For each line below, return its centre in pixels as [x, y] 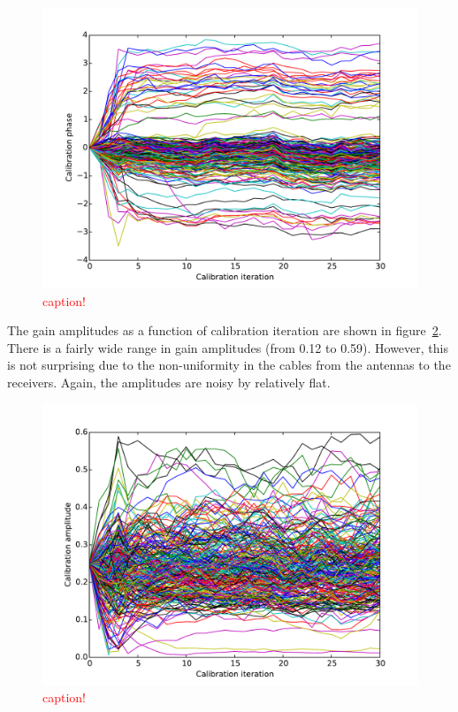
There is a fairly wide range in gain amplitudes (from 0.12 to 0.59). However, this [228, 347]
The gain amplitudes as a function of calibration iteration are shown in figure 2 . [225, 330]
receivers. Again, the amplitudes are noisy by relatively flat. [169, 382]
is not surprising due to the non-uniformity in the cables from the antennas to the [229, 365]
